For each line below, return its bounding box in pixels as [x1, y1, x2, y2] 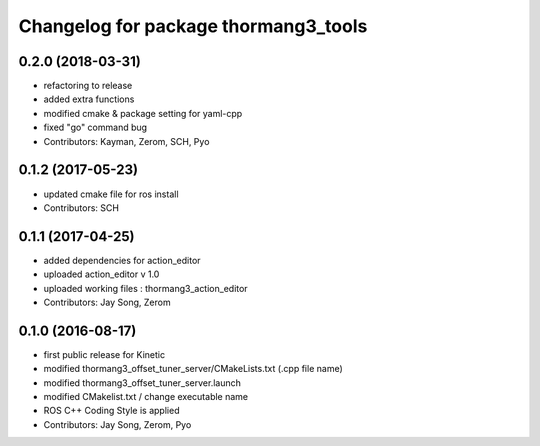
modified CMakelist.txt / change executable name [43, 391, 249, 403]
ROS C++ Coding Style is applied [43, 405, 180, 417]
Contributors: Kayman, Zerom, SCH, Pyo [43, 135, 210, 147]
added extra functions [43, 93, 135, 105]
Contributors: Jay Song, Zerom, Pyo [43, 418, 192, 430]
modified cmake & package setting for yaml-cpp [43, 107, 243, 119]
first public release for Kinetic [43, 348, 165, 360]
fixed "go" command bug [43, 121, 148, 134]
